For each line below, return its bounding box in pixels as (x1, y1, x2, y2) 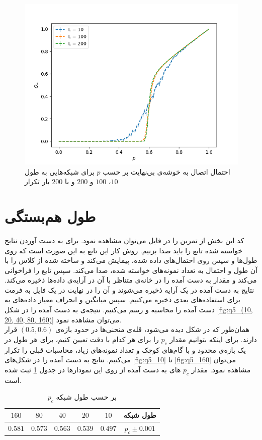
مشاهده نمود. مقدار (191, 364, 251, 374)
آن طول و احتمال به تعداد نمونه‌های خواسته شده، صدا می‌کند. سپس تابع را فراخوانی (5, 264, 258, 275)
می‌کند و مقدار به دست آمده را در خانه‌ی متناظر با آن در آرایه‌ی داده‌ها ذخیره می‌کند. (5, 274, 257, 285)
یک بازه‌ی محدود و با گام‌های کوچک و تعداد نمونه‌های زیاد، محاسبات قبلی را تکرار (5, 344, 246, 355)
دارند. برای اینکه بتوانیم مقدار (169, 334, 257, 344)
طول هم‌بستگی (5, 205, 96, 226)
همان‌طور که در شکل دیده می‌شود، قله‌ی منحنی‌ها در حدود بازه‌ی (55, 324, 249, 335)
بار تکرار (25, 176, 50, 187)
